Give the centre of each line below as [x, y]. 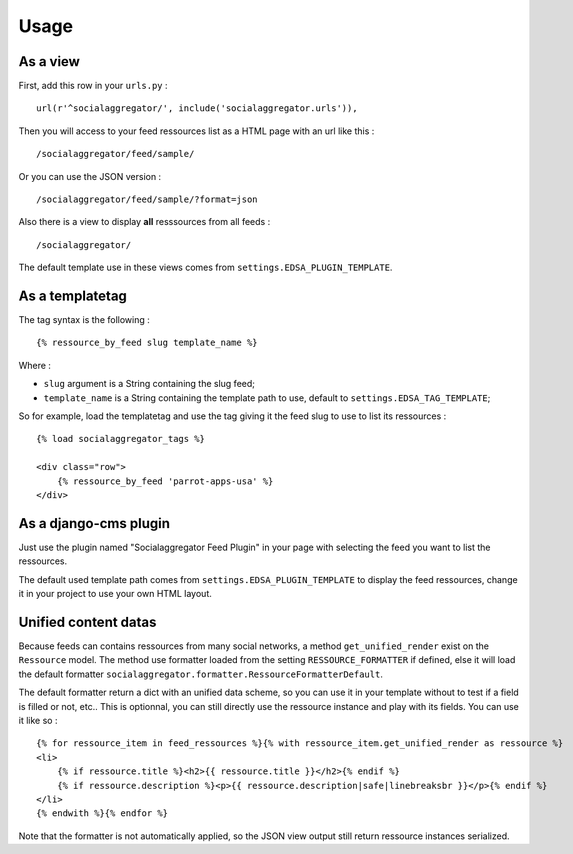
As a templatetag [72, 296]
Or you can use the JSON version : [90, 176]
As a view [49, 61]
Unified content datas [87, 621]
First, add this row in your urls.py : [93, 86]
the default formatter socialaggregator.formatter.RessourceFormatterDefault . [201, 674]
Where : [35, 365]
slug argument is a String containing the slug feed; [149, 384]
